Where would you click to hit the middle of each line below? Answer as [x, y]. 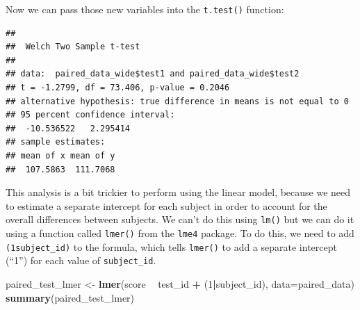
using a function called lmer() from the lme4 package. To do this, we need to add [180, 233]
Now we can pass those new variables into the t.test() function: [145, 9]
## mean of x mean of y [60, 156]
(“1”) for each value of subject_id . [81, 260]
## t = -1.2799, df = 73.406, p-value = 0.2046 [118, 88]
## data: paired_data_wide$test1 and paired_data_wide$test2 [153, 74]
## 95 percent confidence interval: [90, 115]
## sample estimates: [56, 142]
